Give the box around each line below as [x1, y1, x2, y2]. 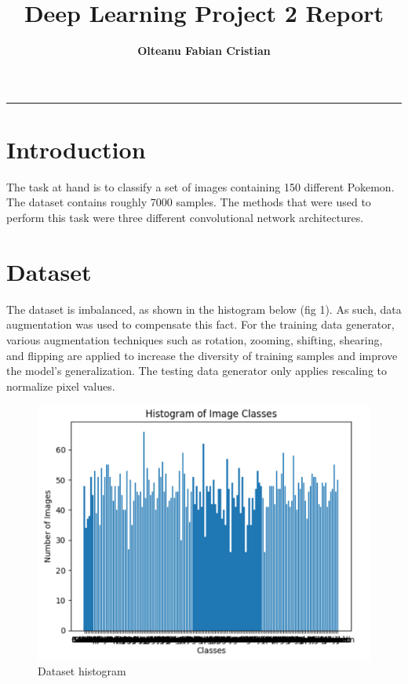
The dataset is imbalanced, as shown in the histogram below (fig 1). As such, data [6, 300, 402, 317]
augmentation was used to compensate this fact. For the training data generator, [6, 316, 395, 333]
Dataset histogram [38, 663, 126, 679]
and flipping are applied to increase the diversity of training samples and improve [6, 347, 398, 363]
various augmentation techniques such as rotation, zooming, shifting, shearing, [6, 331, 383, 347]
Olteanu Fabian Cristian [137, 42, 271, 59]
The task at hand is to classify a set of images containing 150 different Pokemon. [6, 178, 395, 195]
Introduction [6, 133, 146, 165]
